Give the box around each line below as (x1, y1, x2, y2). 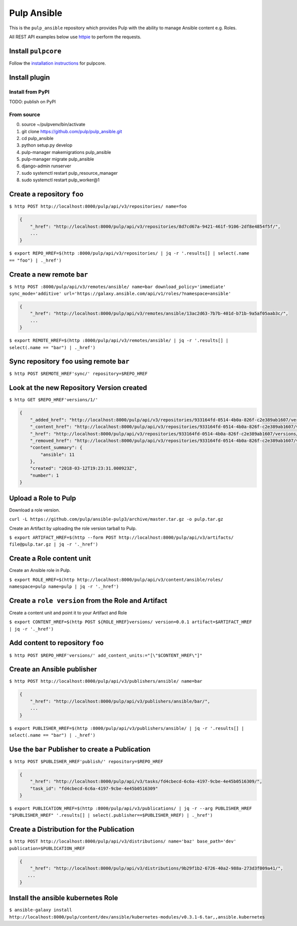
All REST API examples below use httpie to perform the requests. (9, 34, 142, 40)
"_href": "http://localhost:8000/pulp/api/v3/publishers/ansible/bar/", (30, 698, 210, 704)
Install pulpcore (9, 47, 62, 55)
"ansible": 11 (40, 452, 75, 457)
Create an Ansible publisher (9, 665, 98, 674)
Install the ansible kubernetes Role (9, 894, 118, 902)
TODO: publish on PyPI (9, 99, 56, 104)
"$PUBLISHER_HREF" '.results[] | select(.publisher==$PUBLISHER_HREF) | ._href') (9, 812, 213, 818)
